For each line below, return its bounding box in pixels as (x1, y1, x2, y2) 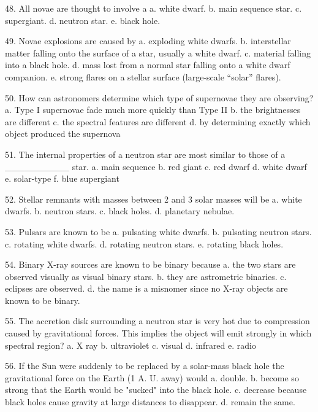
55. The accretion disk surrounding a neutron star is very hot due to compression (5, 314, 310, 327)
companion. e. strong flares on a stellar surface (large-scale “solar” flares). (5, 70, 281, 83)
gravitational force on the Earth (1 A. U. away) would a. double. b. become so (5, 371, 299, 384)
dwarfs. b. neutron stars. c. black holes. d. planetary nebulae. (5, 204, 235, 217)
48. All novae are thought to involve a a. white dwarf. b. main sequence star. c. (5, 2, 302, 14)
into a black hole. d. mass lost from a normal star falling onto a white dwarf (5, 58, 290, 71)
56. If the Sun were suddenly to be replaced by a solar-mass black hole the (5, 359, 284, 372)
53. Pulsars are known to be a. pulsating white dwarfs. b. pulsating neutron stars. (5, 225, 312, 238)
